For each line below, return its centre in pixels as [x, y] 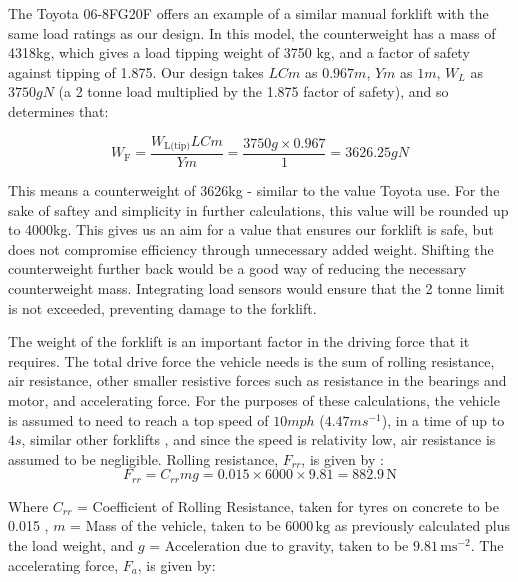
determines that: [58, 110]
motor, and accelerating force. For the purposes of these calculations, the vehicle [254, 399]
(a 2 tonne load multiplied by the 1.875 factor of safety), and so [253, 91]
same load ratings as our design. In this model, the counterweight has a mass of [252, 32]
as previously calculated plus [422, 525]
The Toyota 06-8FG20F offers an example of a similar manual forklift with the [248, 13]
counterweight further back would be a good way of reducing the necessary [237, 268]
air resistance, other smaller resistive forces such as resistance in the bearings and [257, 380]
